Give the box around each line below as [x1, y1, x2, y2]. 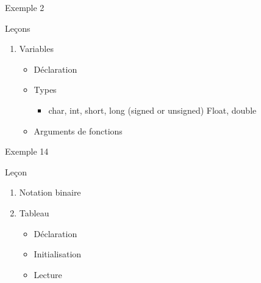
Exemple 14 [5, 145, 49, 158]
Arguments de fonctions [34, 124, 123, 137]
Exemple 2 [5, 1, 45, 13]
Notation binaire [19, 186, 81, 199]
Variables [19, 42, 54, 55]
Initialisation [34, 248, 82, 260]
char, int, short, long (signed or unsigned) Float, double [48, 103, 257, 116]
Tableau [19, 206, 49, 219]
